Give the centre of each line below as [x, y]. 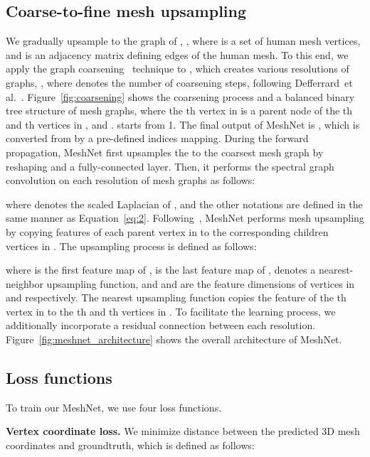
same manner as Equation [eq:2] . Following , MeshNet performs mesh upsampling [185, 218]
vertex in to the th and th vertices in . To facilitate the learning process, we [171, 311]
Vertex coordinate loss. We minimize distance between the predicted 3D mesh [183, 431]
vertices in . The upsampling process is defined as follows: [131, 246]
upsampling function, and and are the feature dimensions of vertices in [201, 283]
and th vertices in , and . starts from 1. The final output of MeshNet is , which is [183, 124]
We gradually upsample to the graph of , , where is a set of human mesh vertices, [183, 41]
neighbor [25, 283]
